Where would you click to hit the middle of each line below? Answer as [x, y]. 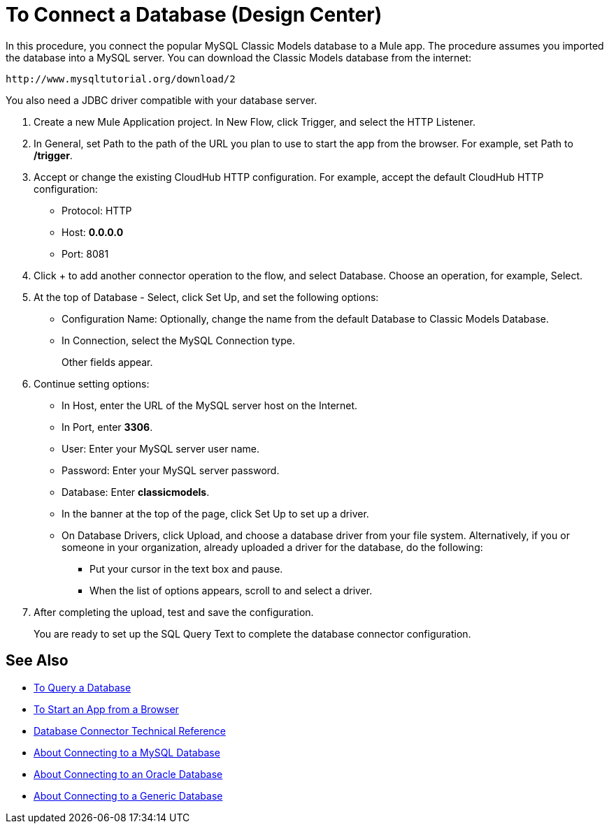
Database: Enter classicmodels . [136, 492]
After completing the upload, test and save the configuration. [174, 612]
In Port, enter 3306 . [107, 427]
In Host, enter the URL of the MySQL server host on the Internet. [210, 405]
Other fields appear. [107, 362]
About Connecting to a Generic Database [128, 795]
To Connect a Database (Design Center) [194, 15]
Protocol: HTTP [97, 210]
